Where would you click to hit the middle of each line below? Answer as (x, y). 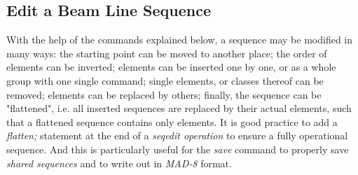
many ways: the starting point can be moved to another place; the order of (167, 53)
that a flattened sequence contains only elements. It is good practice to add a (172, 121)
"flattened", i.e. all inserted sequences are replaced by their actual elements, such (179, 108)
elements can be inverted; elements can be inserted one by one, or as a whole (171, 67)
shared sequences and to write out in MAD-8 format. (119, 163)
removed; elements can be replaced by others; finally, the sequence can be (164, 94)
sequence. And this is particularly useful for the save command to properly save (178, 149)
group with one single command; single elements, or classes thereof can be (165, 80)
